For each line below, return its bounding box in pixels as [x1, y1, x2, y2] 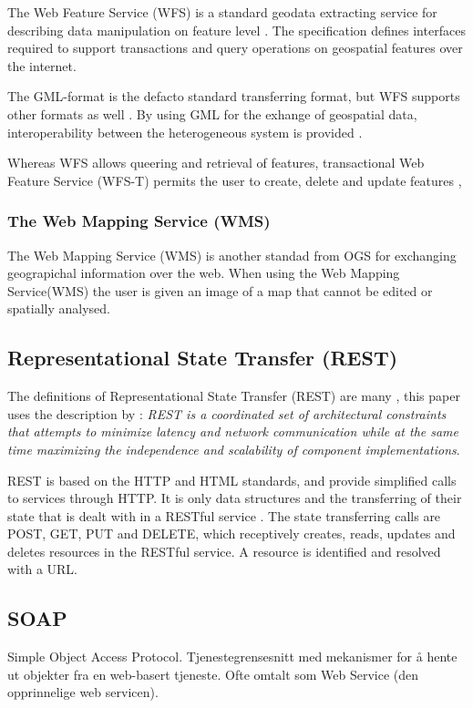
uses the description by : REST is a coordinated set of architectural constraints [7, 404, 447, 423]
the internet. [7, 56, 77, 75]
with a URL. [7, 559, 77, 579]
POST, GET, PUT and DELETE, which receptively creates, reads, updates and [7, 524, 456, 543]
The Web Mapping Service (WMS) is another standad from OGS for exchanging [7, 245, 457, 264]
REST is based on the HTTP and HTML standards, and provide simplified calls [7, 470, 457, 489]
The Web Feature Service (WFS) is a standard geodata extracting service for [7, 3, 437, 21]
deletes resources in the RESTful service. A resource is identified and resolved [7, 541, 441, 560]
